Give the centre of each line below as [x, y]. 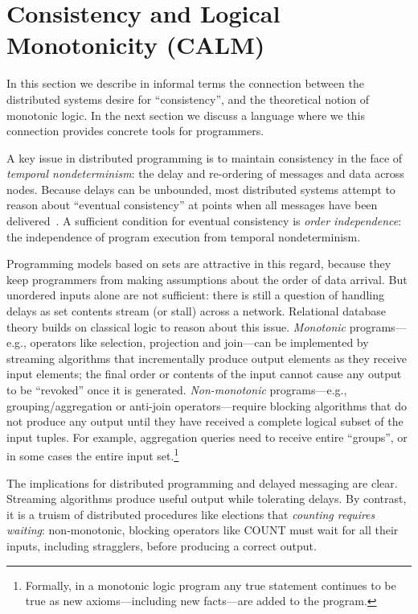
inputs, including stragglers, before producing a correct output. [162, 546]
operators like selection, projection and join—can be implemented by [199, 342]
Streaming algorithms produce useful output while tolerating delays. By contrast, [207, 499]
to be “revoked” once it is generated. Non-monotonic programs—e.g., [177, 389]
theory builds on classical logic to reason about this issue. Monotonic [176, 326]
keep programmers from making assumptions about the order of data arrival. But [207, 279]
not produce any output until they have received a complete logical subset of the [205, 421]
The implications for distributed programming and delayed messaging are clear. [202, 482]
